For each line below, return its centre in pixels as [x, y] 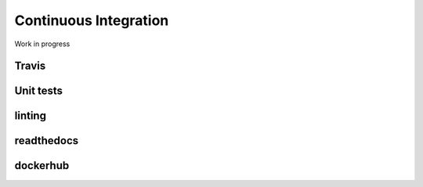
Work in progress [42, 44]
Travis [30, 66]
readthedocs [47, 141]
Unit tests [38, 91]
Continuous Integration [92, 20]
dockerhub [42, 165]
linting [31, 116]
